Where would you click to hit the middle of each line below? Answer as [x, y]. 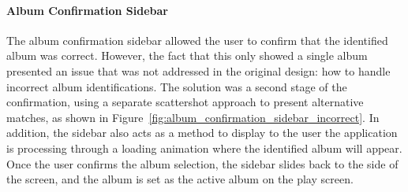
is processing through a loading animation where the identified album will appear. [204, 148]
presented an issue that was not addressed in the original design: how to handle [198, 70]
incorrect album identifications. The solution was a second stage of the [177, 86]
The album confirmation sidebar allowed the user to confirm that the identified [197, 40]
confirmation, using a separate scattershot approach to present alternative [185, 102]
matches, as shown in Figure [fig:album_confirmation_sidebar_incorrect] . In [193, 117]
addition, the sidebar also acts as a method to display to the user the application [202, 133]
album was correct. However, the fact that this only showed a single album [187, 55]
